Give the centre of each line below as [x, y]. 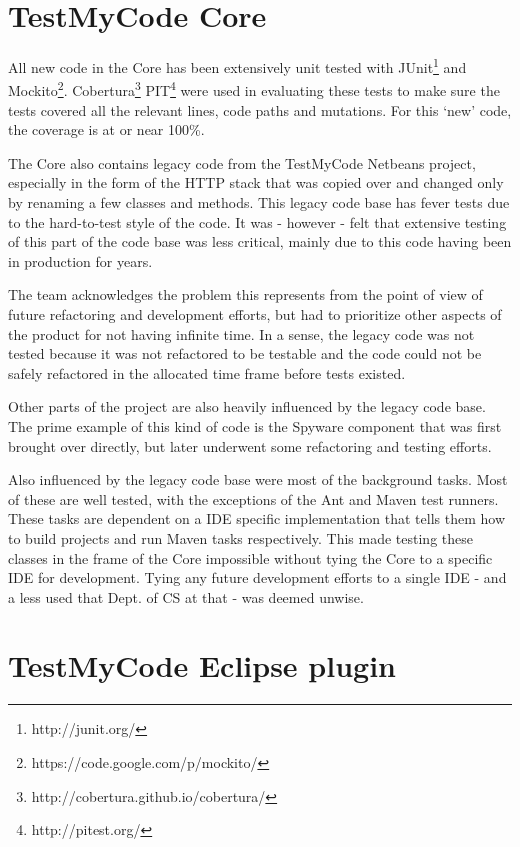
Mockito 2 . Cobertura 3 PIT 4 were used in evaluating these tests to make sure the [254, 89]
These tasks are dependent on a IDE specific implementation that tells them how [256, 518]
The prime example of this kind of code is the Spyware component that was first [255, 425]
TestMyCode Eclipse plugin [202, 665]
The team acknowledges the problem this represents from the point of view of [245, 294]
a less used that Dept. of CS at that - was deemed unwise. [186, 596]
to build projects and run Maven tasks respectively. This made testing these [240, 537]
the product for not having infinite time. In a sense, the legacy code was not [241, 333]
